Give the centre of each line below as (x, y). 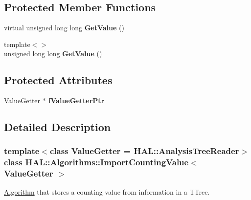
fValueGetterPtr (76, 100)
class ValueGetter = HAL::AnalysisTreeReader (144, 151)
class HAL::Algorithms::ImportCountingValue (96, 162)
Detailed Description (57, 127)
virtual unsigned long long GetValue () (64, 28)
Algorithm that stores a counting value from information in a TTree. (107, 191)
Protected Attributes (58, 80)
